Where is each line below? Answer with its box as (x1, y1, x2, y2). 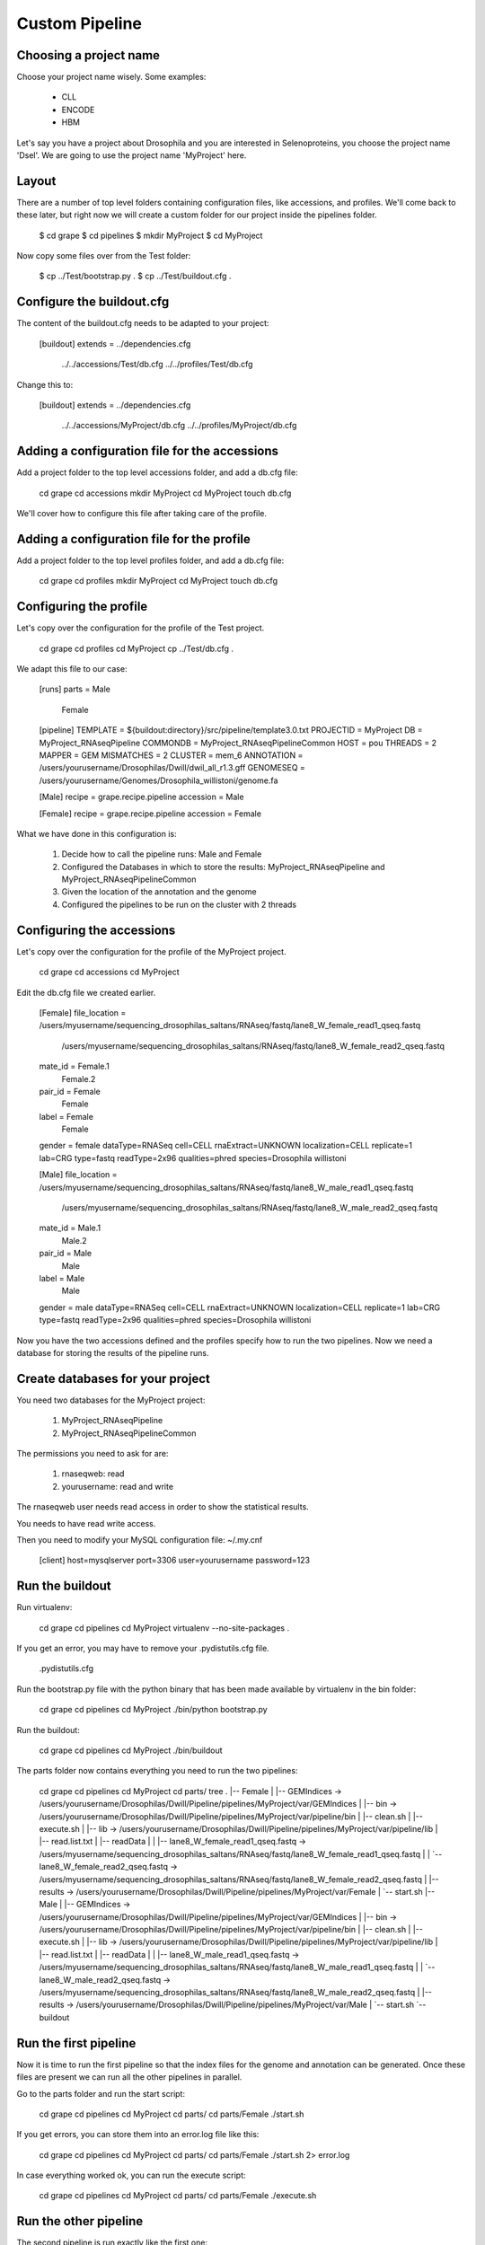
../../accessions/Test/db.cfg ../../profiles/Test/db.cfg (61, 359, 253, 370)
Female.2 (61, 1073, 96, 1084)
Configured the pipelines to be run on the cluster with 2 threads (61, 899, 297, 910)
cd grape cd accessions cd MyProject (39, 966, 180, 978)
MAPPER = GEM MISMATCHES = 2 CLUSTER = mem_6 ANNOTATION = (39, 750, 304, 761)
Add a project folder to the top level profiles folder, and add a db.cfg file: (16, 555, 285, 566)
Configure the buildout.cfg (16, 295, 170, 310)
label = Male (39, 1272, 85, 1283)
